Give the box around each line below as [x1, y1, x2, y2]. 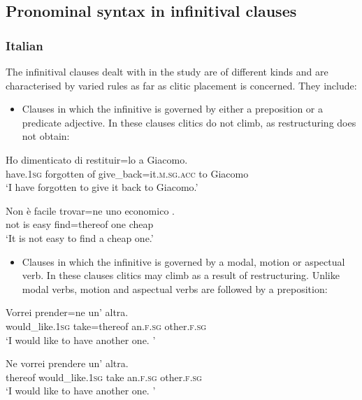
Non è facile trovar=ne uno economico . [6, 203, 175, 217]
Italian [6, 36, 43, 54]
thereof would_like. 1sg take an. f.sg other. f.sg [6, 369, 202, 384]
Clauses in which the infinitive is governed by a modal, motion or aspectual [22, 254, 345, 269]
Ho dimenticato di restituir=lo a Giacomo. [6, 152, 188, 166]
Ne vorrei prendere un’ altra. [6, 356, 129, 371]
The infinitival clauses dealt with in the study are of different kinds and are [6, 64, 328, 78]
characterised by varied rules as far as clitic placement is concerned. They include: [6, 78, 357, 92]
